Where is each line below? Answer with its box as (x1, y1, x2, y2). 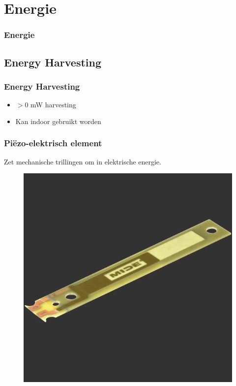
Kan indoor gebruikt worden (15, 116, 101, 126)
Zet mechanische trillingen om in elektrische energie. (4, 156, 161, 166)
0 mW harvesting (25, 99, 76, 110)
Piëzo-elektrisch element (4, 137, 102, 149)
